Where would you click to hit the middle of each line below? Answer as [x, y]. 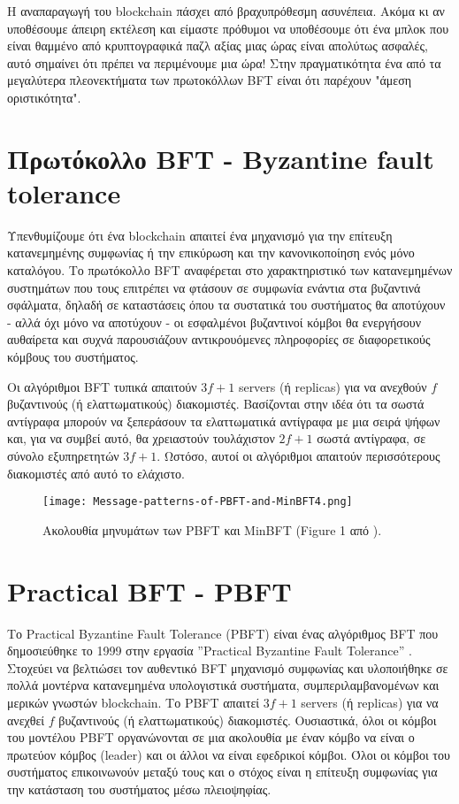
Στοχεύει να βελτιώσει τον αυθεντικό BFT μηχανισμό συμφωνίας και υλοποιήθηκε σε [228, 667]
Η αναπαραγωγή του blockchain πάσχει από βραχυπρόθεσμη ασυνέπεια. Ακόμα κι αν [226, 11]
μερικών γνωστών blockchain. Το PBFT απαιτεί [134, 702]
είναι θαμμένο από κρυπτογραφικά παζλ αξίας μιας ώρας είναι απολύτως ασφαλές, [218, 46]
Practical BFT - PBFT [149, 590]
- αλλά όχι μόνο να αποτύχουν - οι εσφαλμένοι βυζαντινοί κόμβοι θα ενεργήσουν [214, 322]
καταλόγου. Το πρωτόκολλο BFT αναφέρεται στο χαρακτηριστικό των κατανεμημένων [230, 270]
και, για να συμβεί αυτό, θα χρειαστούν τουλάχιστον [141, 438]
